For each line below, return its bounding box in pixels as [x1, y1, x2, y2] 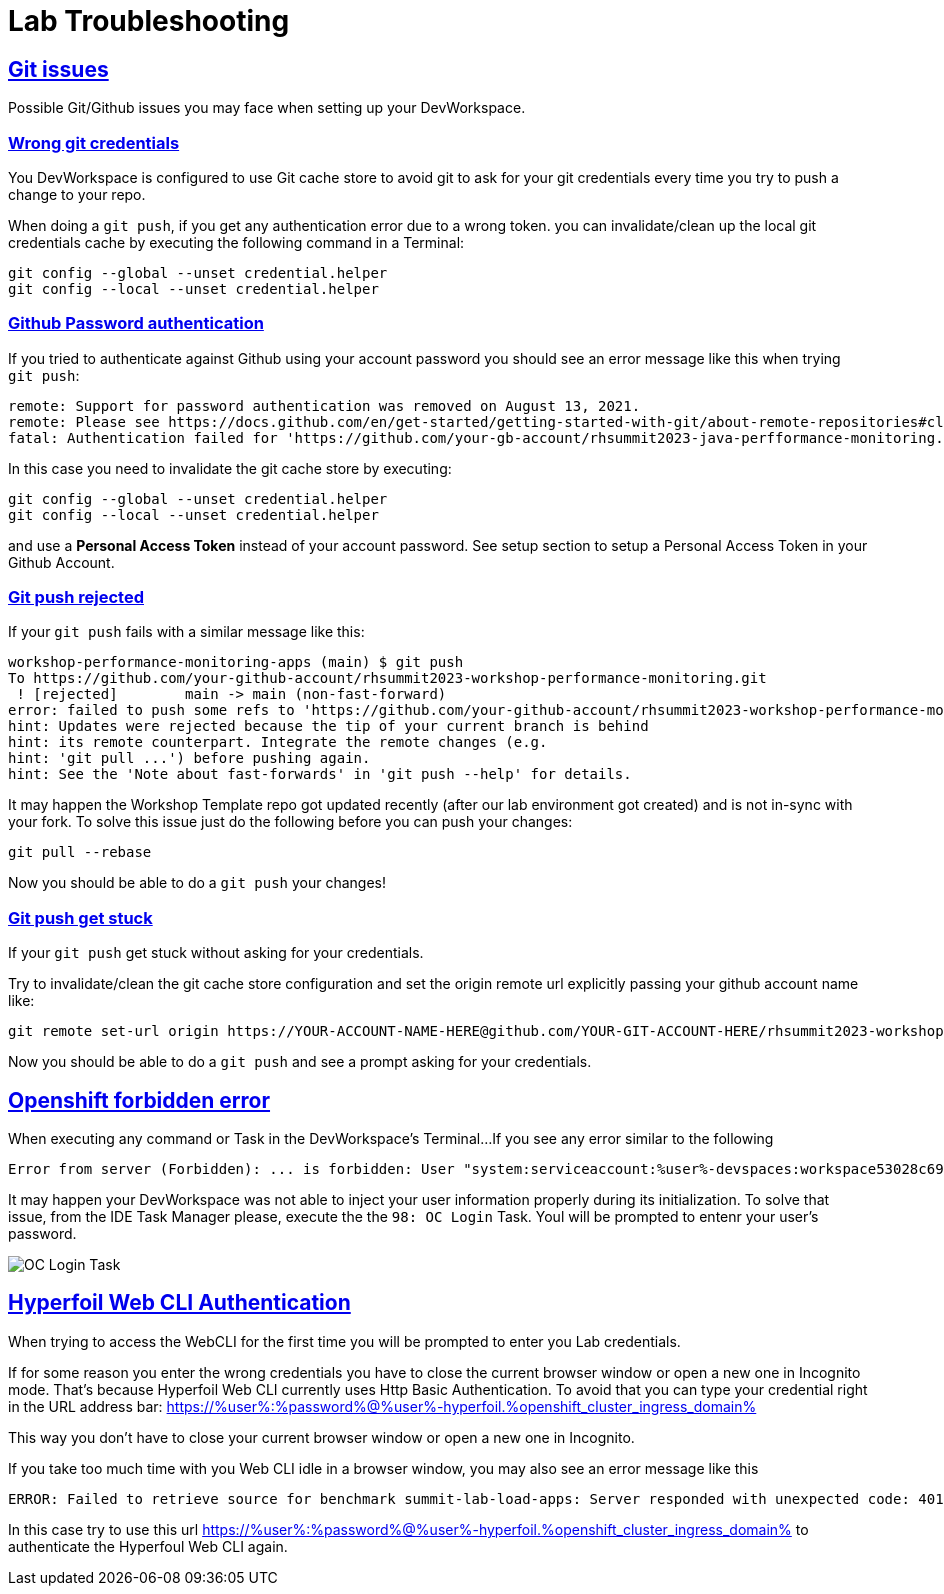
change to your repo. [8, 185, 146, 203]
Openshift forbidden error [8, 1087, 271, 1113]
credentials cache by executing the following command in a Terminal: [8, 233, 465, 251]
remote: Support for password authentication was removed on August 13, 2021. [8, 397, 641, 414]
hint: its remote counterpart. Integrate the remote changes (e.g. [8, 734, 548, 751]
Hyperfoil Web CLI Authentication [8, 1290, 351, 1316]
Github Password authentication [8, 313, 264, 334]
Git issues [8, 56, 109, 82]
